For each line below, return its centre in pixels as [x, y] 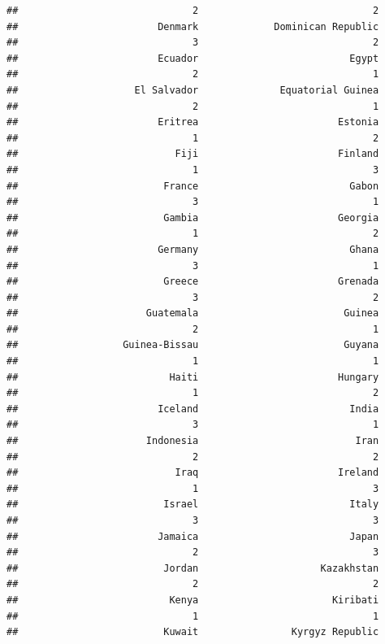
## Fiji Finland [193, 154]
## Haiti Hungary [193, 377]
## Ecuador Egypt [193, 58]
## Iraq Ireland [193, 473]
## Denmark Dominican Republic [193, 26]
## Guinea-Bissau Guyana [193, 345]
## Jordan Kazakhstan [193, 568]
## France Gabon [193, 186]
